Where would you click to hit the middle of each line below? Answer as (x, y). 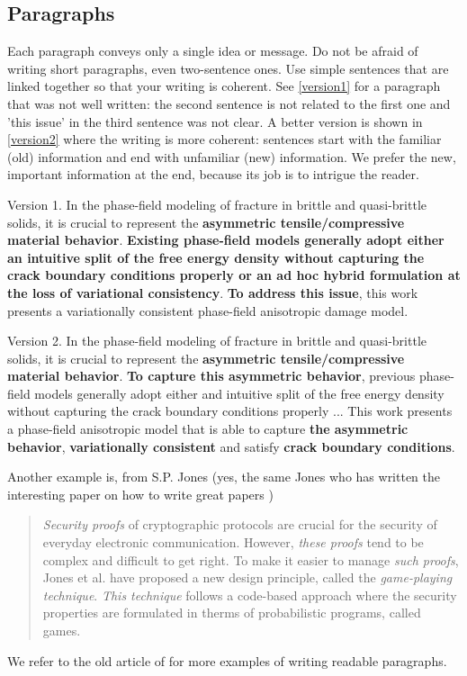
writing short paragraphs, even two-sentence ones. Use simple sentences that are (228, 68)
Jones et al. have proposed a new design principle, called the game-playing (247, 577)
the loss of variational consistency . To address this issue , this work (213, 292)
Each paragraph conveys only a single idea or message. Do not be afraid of (213, 51)
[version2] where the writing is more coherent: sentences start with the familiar (225, 139)
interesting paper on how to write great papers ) (140, 494)
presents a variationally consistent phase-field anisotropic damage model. (208, 310)
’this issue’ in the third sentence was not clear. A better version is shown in (215, 121)
